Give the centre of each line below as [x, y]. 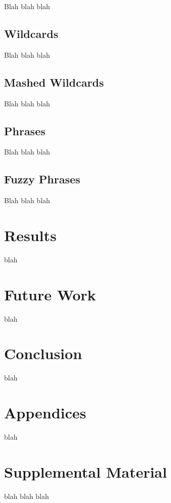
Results [30, 235]
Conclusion [43, 353]
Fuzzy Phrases [42, 179]
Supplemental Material [85, 471]
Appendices [45, 413]
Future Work [50, 294]
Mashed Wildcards [54, 82]
